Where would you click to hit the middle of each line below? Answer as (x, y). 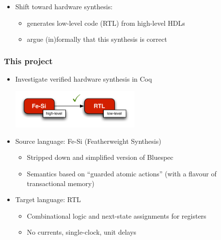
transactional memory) (61, 183)
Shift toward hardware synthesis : (64, 6)
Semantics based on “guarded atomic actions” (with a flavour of (122, 173)
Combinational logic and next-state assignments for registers (117, 215)
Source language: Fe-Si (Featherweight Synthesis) (88, 141)
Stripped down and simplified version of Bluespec (100, 157)
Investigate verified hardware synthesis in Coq (84, 79)
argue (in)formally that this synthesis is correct (97, 39)
